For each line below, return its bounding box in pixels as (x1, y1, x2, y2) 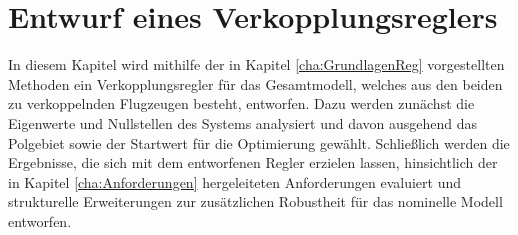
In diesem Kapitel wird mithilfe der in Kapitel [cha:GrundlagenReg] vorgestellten (8, 54, 505, 75)
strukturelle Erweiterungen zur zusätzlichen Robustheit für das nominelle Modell (8, 191, 503, 212)
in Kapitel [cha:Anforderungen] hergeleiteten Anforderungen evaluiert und (8, 171, 461, 192)
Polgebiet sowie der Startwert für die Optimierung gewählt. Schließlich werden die (8, 132, 510, 153)
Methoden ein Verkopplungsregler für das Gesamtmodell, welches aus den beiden (8, 73, 503, 94)
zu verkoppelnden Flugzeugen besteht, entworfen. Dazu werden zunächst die (8, 93, 475, 114)
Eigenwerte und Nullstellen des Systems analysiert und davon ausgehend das (8, 112, 478, 133)
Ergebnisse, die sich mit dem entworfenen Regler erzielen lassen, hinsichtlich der (8, 152, 498, 173)
